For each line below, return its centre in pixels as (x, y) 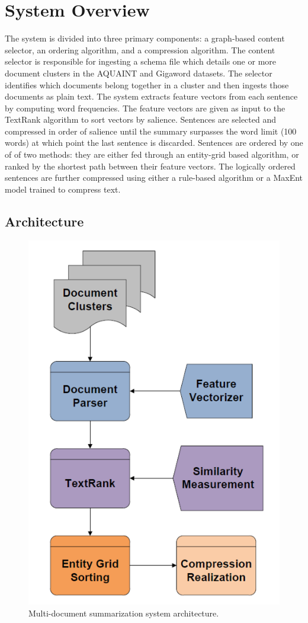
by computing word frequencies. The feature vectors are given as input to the (145, 108)
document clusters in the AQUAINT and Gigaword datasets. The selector (139, 73)
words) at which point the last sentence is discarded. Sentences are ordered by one (154, 143)
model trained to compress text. (63, 189)
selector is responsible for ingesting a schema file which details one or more (141, 61)
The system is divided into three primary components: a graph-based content (145, 38)
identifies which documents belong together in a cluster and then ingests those (147, 84)
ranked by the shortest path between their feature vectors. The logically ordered (150, 166)
